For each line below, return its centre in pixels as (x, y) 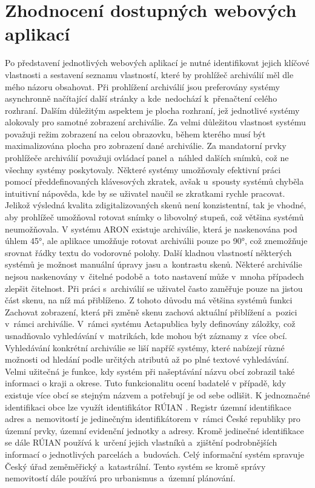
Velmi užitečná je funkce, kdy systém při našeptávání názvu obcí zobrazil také (150, 371)
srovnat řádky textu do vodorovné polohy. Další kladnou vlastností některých (148, 252)
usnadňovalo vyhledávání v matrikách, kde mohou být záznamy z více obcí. (146, 335)
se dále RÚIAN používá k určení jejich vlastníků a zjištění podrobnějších (141, 442)
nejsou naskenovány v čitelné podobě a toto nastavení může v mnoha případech (154, 276)
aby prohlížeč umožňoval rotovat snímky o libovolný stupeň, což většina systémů (154, 217)
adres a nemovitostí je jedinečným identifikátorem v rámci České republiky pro (153, 419)
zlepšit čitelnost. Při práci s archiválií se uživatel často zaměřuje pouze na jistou (154, 288)
